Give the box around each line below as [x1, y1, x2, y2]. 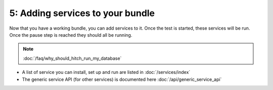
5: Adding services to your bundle [9, 8, 155, 19]
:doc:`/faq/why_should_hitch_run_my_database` [23, 55, 122, 61]
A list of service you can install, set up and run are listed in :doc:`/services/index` [22, 69, 191, 75]
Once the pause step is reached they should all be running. [9, 32, 132, 38]
